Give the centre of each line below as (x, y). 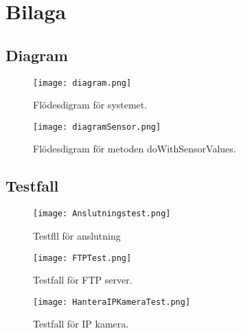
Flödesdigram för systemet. (90, 105)
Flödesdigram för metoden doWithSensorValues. (135, 149)
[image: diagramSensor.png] (97, 127)
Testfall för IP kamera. (81, 324)
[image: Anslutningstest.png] (102, 214)
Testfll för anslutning (77, 235)
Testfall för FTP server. (83, 280)
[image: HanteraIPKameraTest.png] (112, 302)
